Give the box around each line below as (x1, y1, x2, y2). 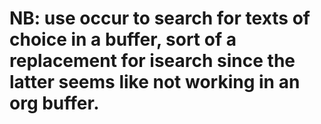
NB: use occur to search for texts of (9, 7, 311, 30)
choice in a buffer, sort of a (9, 28, 237, 51)
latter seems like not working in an (9, 71, 301, 94)
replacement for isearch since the (9, 50, 296, 72)
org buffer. (9, 92, 100, 115)
